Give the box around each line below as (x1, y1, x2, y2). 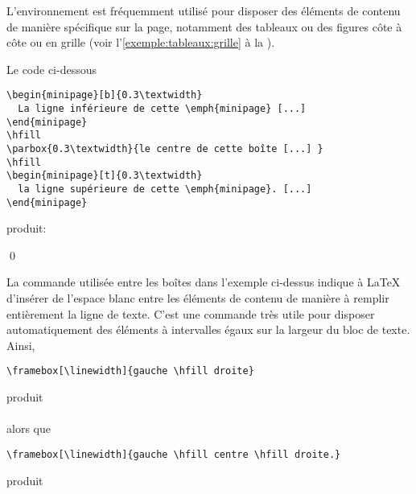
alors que (6, 420, 51, 437)
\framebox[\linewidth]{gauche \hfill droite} (6, 365, 254, 377)
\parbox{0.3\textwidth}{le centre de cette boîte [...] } (6, 143, 323, 154)
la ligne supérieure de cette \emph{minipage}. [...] (18, 183, 312, 195)
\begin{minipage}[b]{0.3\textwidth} (6, 89, 203, 101)
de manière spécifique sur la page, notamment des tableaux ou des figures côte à (6, 18, 402, 35)
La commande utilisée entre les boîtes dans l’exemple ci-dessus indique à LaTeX (6, 274, 401, 290)
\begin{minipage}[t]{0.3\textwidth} (6, 170, 203, 182)
